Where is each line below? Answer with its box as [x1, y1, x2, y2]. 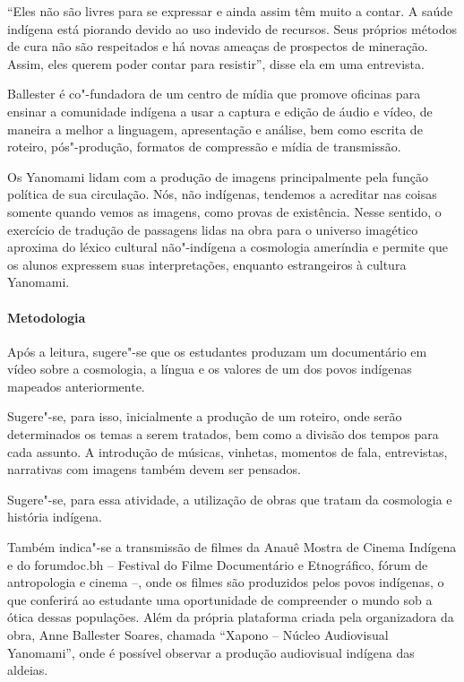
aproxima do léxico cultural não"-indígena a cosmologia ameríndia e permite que [7, 237, 448, 256]
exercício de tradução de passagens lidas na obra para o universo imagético [7, 220, 418, 238]
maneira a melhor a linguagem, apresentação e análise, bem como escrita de [7, 119, 423, 138]
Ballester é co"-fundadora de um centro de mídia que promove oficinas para [7, 84, 421, 103]
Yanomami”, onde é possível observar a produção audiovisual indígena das [7, 643, 415, 661]
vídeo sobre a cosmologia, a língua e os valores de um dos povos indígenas [7, 359, 412, 378]
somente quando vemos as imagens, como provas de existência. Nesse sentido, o [7, 202, 442, 220]
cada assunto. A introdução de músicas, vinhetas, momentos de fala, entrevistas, [7, 442, 448, 461]
